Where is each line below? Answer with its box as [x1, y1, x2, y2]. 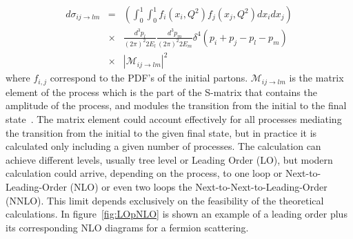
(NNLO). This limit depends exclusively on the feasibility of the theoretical [6, 193, 324, 207]
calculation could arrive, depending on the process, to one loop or [6, 166, 283, 180]
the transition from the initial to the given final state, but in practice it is [6, 125, 317, 140]
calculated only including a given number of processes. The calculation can [6, 139, 321, 153]
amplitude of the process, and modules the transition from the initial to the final [6, 98, 347, 113]
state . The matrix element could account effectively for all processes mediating [6, 111, 342, 126]
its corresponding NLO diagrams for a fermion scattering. [6, 220, 249, 234]
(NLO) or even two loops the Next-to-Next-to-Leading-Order [70, 179, 327, 193]
